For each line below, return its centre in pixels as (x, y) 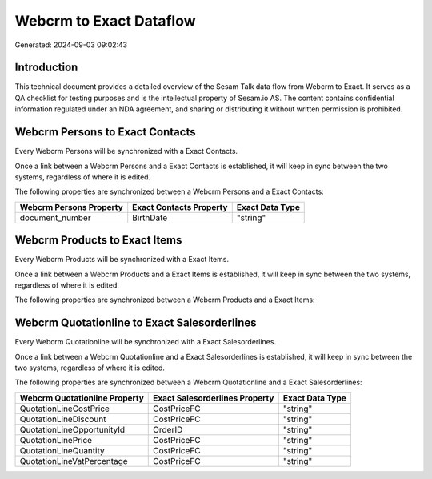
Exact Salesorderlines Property (214, 398)
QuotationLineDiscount (63, 419)
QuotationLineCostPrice (64, 409)
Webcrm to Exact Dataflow (105, 21)
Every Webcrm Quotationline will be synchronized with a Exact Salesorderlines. (145, 342)
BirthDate (150, 218)
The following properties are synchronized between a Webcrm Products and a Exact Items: (165, 300)
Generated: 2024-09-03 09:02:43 (71, 45)
